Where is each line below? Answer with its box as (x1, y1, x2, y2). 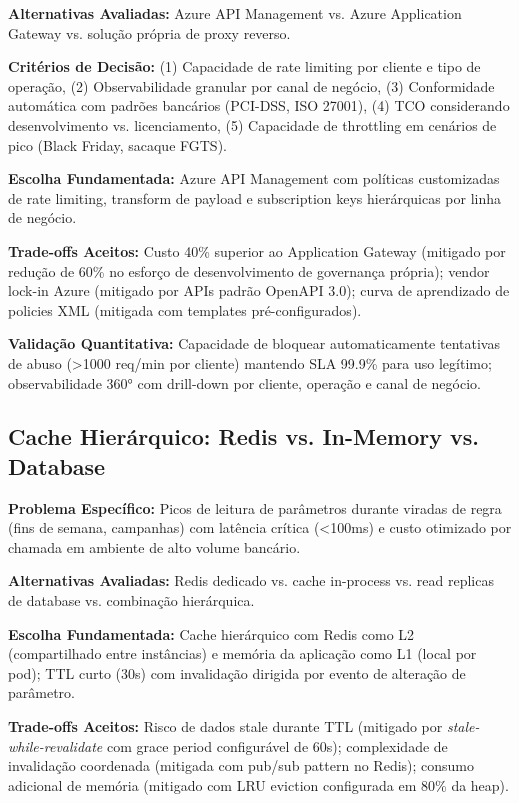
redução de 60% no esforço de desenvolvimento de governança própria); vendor (8, 260, 490, 281)
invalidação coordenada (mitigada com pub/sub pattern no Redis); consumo (8, 755, 475, 776)
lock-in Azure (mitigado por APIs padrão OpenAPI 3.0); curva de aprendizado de (8, 280, 510, 301)
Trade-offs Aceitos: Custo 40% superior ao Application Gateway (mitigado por (8, 240, 506, 261)
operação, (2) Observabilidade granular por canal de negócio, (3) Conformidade (8, 75, 495, 96)
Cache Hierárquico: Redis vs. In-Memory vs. (8, 421, 479, 452)
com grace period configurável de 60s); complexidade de (106, 735, 448, 756)
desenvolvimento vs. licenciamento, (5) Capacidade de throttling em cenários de (8, 114, 497, 135)
